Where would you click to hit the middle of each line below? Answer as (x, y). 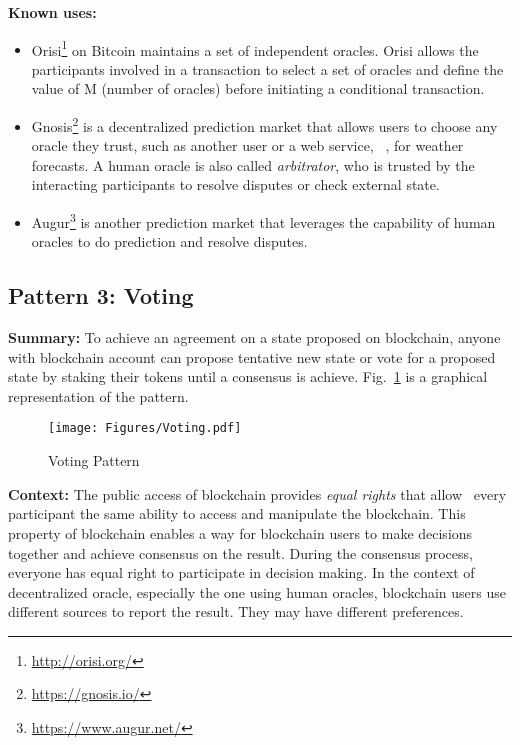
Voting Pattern (94, 460)
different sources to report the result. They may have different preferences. (236, 611)
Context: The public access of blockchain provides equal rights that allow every (257, 493)
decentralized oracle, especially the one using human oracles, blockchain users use (257, 591)
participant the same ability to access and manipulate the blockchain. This (237, 513)
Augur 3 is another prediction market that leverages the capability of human (263, 220)
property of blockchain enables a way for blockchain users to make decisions (240, 532)
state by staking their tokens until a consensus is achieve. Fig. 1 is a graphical (248, 376)
